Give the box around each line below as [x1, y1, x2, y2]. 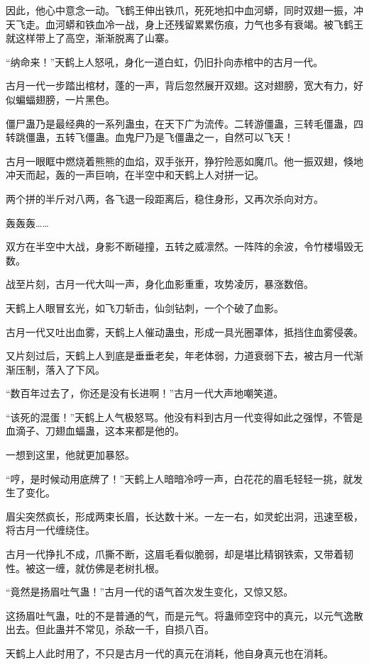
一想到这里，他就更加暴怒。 [6, 447, 135, 462]
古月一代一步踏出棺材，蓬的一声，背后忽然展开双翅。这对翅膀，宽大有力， [6, 78, 353, 93]
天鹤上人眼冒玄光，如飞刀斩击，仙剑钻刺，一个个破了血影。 [6, 300, 284, 315]
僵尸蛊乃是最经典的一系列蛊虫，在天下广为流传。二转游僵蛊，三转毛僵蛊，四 [6, 116, 363, 130]
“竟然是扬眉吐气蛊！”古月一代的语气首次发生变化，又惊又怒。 [6, 584, 294, 599]
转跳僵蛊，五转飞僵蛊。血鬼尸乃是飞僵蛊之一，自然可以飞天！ [6, 130, 294, 145]
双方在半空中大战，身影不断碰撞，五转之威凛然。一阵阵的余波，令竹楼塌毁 [6, 239, 353, 254]
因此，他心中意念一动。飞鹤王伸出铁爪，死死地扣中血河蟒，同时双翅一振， [6, 3, 353, 17]
